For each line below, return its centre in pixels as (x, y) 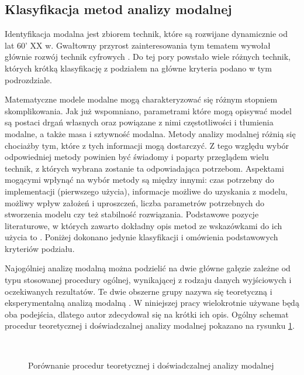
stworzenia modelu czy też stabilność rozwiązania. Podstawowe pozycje (132, 214)
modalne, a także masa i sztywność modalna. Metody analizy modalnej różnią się (150, 133)
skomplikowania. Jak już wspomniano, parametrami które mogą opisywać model (148, 110)
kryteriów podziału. (40, 248)
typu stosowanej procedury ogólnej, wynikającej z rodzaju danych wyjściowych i (148, 280)
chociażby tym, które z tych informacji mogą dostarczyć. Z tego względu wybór (147, 145)
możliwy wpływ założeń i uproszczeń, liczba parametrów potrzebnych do (134, 202)
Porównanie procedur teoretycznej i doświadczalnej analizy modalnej (151, 365)
